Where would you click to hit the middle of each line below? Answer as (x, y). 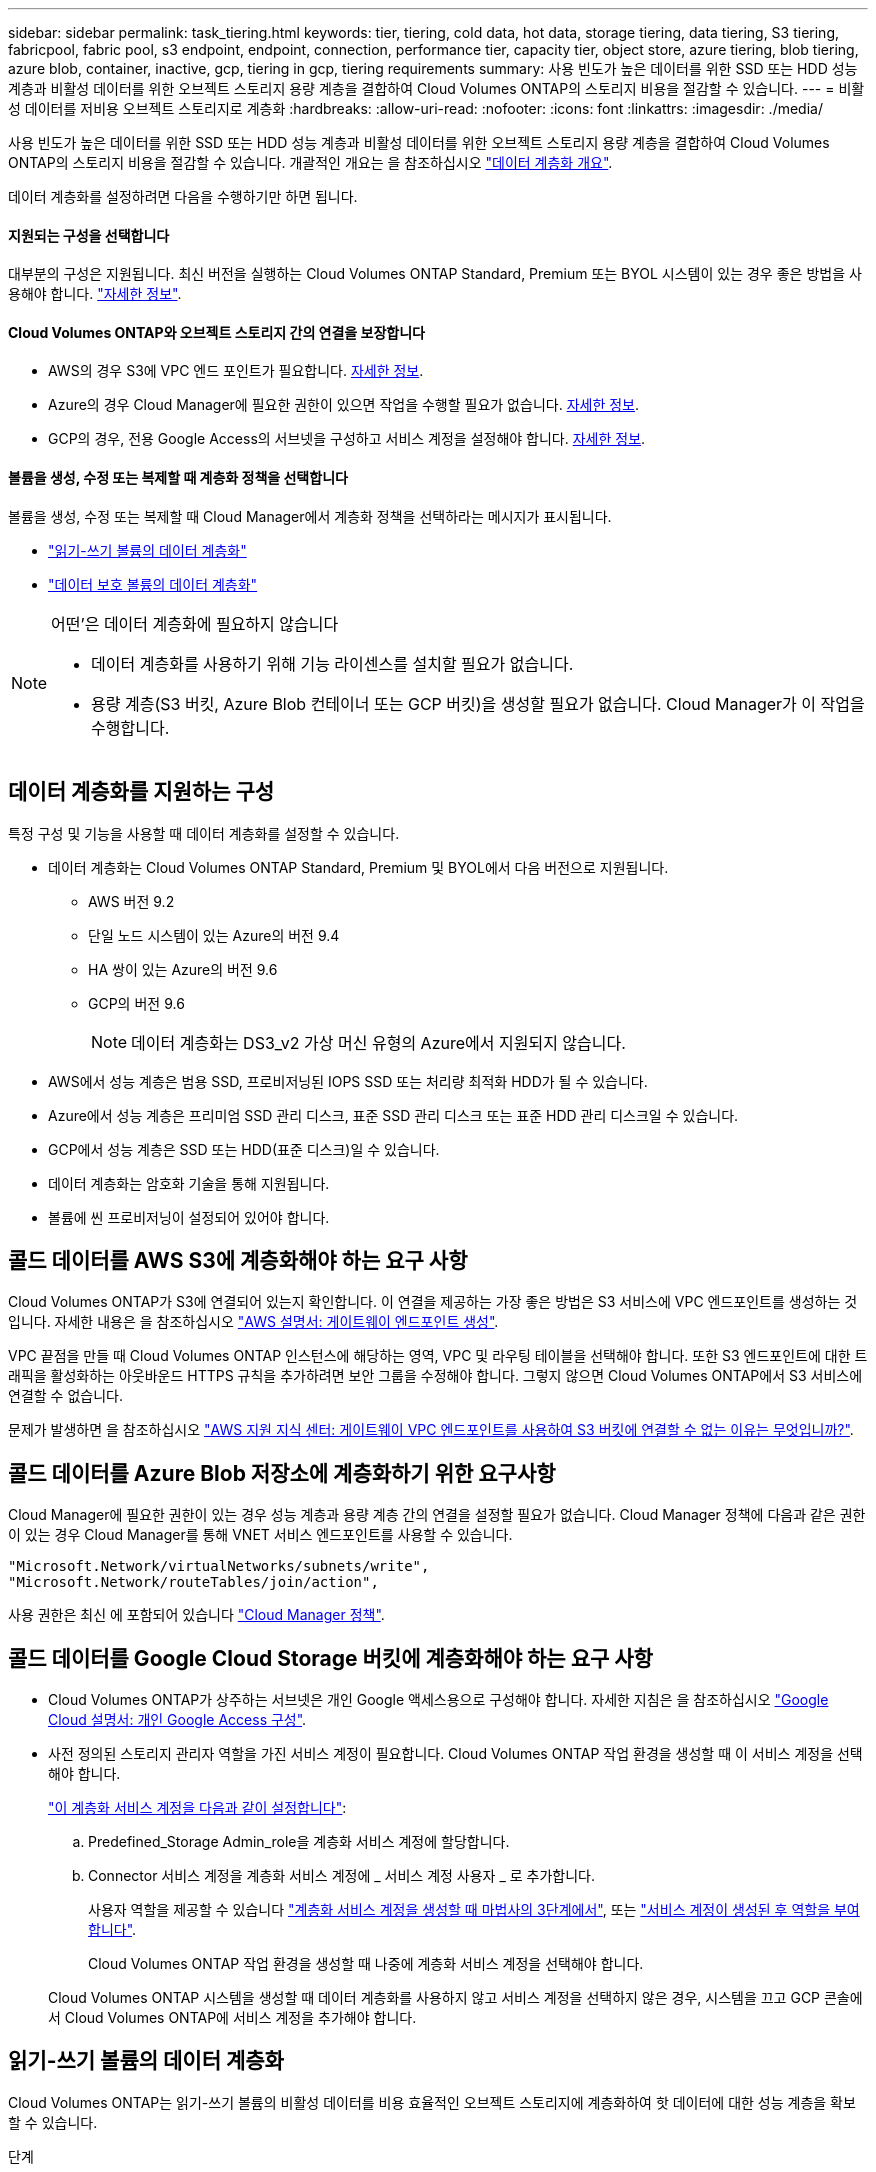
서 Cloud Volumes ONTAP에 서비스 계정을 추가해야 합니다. (232, 2018)
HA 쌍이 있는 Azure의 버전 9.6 (183, 969)
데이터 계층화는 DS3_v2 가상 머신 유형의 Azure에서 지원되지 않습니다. (378, 1042)
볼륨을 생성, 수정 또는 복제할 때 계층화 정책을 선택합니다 (178, 478)
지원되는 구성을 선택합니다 (89, 235)
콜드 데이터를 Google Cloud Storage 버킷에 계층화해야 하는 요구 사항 (330, 1658)
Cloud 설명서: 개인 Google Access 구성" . (177, 1720)
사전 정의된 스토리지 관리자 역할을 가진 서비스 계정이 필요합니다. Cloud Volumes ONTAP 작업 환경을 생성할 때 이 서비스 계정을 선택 (455, 1754)
